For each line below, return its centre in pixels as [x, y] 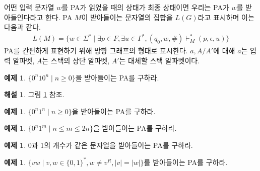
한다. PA [59, 17]
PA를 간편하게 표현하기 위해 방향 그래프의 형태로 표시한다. [96, 51]
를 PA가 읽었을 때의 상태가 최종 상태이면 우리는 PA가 [145, 7]
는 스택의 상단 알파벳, [76, 60]
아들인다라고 [24, 17]
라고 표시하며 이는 [226, 17]
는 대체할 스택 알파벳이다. [159, 60]
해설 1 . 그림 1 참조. [34, 94]
